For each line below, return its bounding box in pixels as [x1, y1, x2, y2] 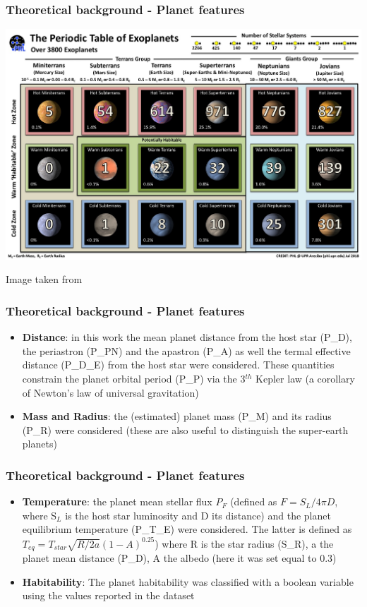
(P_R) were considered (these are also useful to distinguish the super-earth [22, 422, 349, 437]
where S [22, 507, 57, 522]
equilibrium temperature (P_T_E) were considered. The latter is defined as [22, 522, 352, 536]
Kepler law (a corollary [255, 371, 355, 386]
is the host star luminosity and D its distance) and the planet [65, 507, 331, 522]
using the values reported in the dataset [22, 588, 195, 603]
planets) [22, 436, 57, 451]
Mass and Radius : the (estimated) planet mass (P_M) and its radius [22, 409, 332, 423]
